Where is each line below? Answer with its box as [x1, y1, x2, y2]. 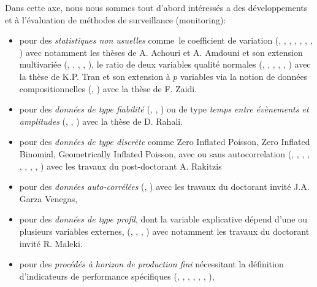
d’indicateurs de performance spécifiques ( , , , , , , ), [19, 269, 215, 282]
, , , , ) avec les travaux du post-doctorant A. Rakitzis [19, 159, 222, 172]
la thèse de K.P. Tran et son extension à [19, 69, 170, 82]
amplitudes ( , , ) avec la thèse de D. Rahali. [19, 114, 183, 127]
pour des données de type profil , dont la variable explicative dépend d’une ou [19, 213, 308, 226]
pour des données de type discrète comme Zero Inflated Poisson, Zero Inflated [19, 135, 310, 148]
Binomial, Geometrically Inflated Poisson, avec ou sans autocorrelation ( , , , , [19, 147, 310, 160]
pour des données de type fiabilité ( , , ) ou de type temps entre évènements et [19, 103, 309, 116]
